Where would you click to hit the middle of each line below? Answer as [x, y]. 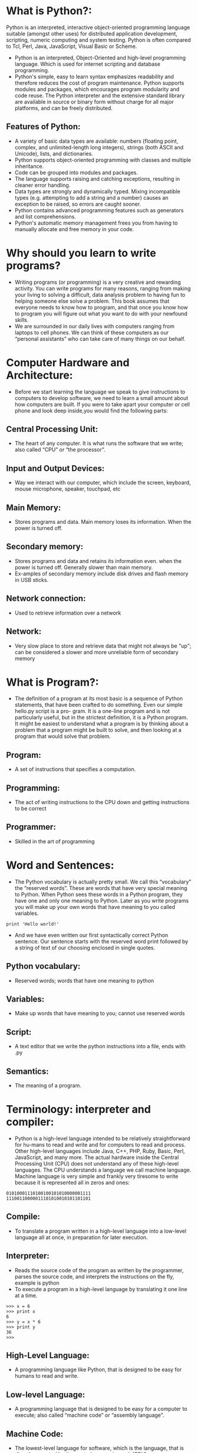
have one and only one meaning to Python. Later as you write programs [101, 900]
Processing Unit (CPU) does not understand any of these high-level [96, 1164]
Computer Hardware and [68, 362]
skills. [22, 320]
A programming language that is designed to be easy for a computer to [101, 1409]
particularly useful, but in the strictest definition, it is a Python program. [101, 718]
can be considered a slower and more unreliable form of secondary [96, 652]
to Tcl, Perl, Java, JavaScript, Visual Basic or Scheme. [72, 46]
